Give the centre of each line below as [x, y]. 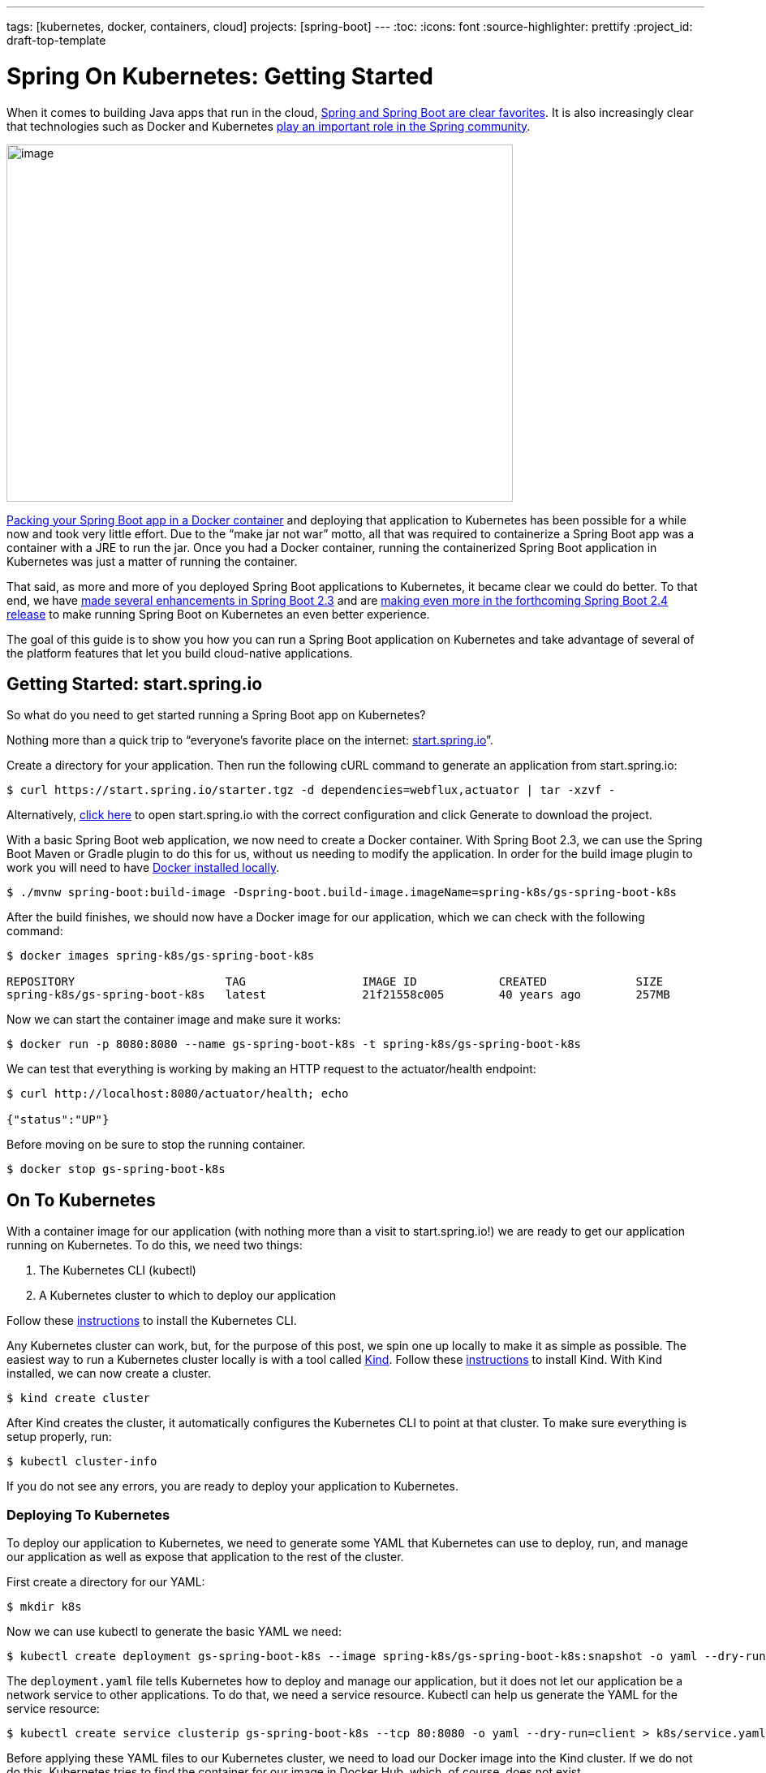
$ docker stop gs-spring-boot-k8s [116, 1169]
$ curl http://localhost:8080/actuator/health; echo [178, 1094]
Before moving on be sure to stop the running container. [156, 1145]
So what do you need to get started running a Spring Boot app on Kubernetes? [216, 715]
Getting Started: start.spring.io [135, 684]
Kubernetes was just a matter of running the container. [152, 561]
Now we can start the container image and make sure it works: [174, 1020]
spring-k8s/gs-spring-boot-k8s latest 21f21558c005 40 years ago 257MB [338, 995]
